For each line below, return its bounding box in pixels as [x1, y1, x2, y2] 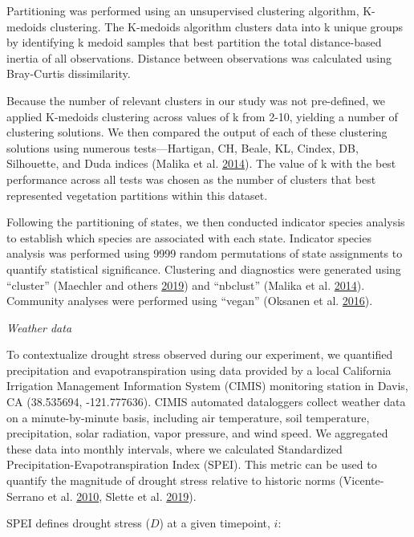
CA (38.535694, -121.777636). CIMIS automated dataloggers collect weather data [6, 393, 406, 410]
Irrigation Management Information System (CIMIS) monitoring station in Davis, [6, 377, 408, 394]
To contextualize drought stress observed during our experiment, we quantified [6, 346, 393, 363]
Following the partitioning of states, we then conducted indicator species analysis [6, 214, 405, 230]
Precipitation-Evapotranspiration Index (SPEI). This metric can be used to [6, 456, 377, 473]
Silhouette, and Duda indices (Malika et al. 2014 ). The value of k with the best [6, 155, 396, 172]
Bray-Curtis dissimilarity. [6, 65, 131, 82]
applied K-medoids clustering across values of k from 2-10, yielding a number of [6, 108, 398, 124]
